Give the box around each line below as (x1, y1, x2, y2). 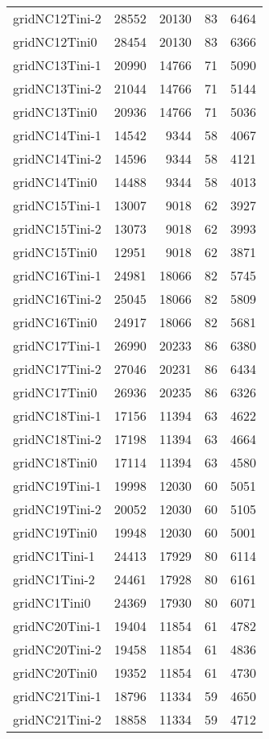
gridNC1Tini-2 (13, 570, 95, 588)
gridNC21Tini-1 (13, 687, 101, 705)
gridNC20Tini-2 (13, 640, 101, 658)
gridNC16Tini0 (13, 313, 97, 331)
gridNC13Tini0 (13, 102, 97, 121)
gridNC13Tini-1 (13, 56, 101, 74)
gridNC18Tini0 (13, 453, 97, 471)
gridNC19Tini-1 (13, 476, 101, 495)
